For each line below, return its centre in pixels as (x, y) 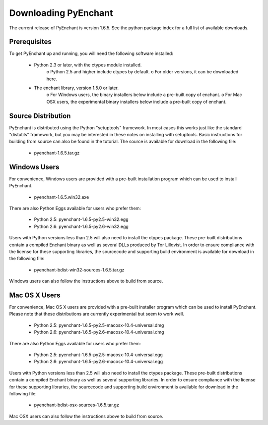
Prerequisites (30, 42)
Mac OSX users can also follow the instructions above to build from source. (86, 416)
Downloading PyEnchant (61, 13)
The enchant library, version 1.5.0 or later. (76, 88)
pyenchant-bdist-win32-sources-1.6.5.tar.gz (79, 269)
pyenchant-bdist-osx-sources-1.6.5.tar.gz (76, 405)
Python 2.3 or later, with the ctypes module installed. (88, 65)
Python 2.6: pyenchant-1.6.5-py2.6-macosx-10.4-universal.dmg (99, 332)
